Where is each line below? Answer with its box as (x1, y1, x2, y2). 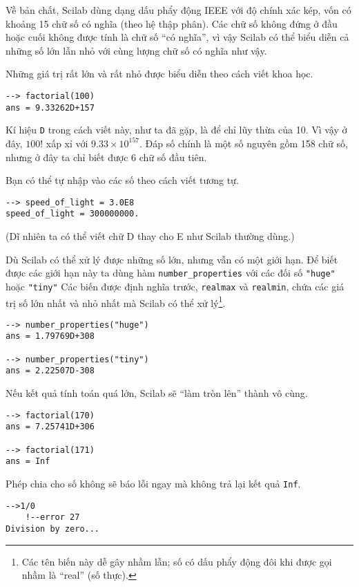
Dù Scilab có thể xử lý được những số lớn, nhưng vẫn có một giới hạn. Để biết (6, 252, 338, 266)
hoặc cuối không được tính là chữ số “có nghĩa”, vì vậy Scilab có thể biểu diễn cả (6, 30, 349, 44)
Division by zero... (6, 523, 100, 534)
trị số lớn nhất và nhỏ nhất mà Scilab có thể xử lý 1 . (6, 293, 226, 310)
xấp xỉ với (46, 136, 88, 150)
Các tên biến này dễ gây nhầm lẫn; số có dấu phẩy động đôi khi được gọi (21, 554, 332, 568)
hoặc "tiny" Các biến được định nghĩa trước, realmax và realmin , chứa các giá (6, 279, 345, 293)
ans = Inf (6, 456, 50, 467)
